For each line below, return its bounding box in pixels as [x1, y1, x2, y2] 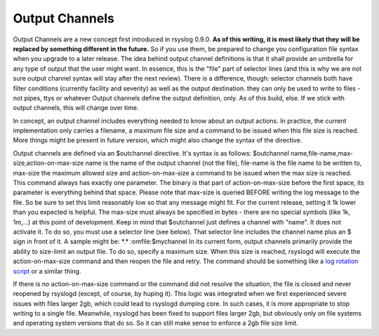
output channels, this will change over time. [13, 104, 139, 112]
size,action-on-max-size [13, 159, 84, 168]
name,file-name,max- [290, 149, 354, 157]
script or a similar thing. [13, 267, 81, 275]
